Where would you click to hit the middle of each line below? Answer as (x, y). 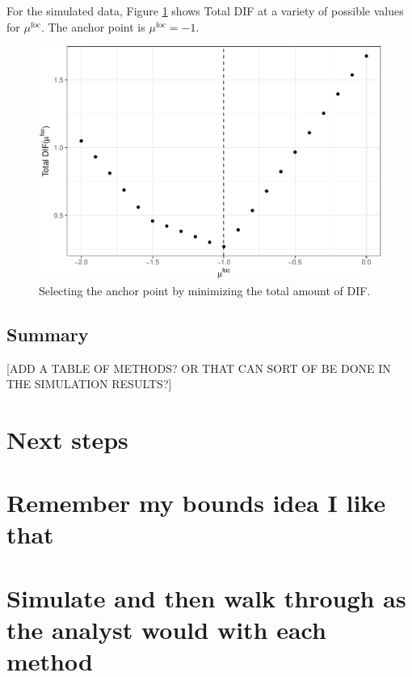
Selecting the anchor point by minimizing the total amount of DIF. (205, 290)
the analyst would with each (166, 630)
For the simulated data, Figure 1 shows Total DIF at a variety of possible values (205, 11)
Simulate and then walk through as (206, 597)
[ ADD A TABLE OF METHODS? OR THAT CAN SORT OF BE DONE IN (199, 368)
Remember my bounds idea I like (196, 503)
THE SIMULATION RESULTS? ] (89, 384)
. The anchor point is (93, 26)
